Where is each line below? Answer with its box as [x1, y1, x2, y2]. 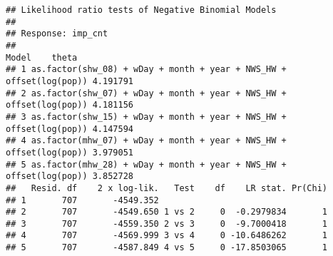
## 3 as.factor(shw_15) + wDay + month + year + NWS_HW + [6, 111, 287, 122]
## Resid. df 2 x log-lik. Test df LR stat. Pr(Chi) [6, 183, 328, 193]
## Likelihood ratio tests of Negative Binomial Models [6, 5, 277, 15]
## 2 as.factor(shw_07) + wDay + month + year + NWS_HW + [6, 88, 287, 98]
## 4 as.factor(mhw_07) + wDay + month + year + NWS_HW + [6, 135, 287, 146]
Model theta [6, 52, 78, 63]
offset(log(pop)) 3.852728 [6, 171, 133, 182]
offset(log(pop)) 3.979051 [6, 147, 133, 158]
